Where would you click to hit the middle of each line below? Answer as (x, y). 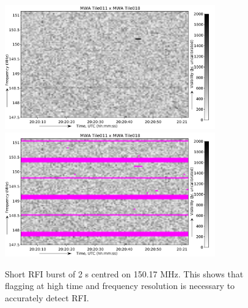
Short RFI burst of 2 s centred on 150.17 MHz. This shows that (124, 273)
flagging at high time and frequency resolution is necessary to (120, 286)
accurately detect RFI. (47, 297)
